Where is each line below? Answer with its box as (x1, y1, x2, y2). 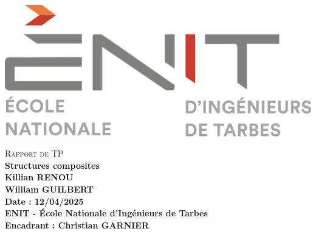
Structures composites (5, 158, 100, 171)
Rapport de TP (5, 147, 64, 160)
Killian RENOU (5, 171, 74, 183)
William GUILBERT (5, 182, 94, 195)
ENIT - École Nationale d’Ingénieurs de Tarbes (5, 207, 208, 219)
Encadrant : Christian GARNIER (5, 218, 149, 231)
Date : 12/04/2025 (5, 194, 84, 207)
